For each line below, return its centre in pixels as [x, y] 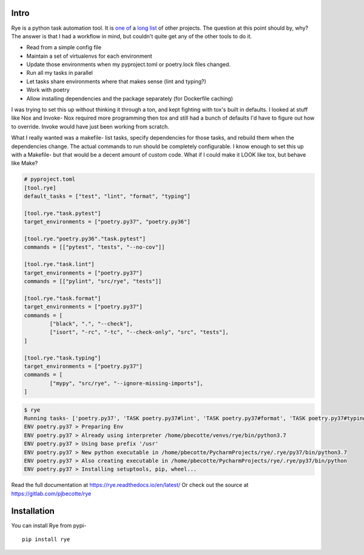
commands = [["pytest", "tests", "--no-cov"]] [94, 247]
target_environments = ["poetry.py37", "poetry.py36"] [107, 222]
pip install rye [46, 540]
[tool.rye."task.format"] [62, 298]
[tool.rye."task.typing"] [62, 358]
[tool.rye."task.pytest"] [62, 213]
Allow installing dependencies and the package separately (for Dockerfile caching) [130, 98]
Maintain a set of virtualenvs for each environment [89, 56]
